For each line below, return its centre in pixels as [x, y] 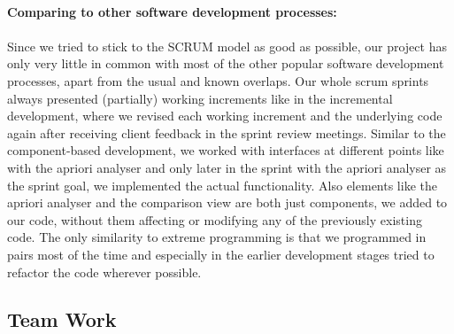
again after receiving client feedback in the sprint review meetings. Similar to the [227, 132]
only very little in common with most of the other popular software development [226, 63]
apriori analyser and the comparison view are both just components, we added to [227, 202]
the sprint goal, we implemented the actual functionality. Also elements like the [222, 185]
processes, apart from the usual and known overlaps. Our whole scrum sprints [218, 80]
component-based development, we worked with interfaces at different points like [226, 150]
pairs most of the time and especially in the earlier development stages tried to [221, 254]
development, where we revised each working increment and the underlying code [225, 116]
